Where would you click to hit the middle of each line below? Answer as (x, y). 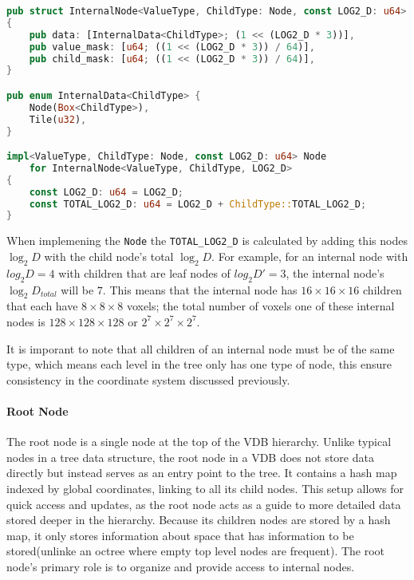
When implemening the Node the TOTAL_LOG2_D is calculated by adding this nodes (207, 241)
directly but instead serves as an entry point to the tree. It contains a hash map (202, 473)
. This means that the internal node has (200, 289)
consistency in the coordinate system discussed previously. (148, 379)
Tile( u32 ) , (58, 119)
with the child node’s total (109, 256)
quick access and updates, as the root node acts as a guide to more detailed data (204, 504)
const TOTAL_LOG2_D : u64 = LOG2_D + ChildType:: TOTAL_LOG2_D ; (198, 204)
